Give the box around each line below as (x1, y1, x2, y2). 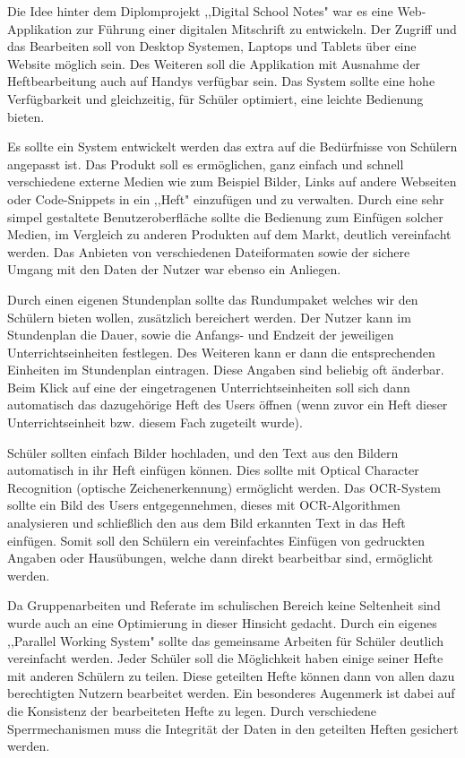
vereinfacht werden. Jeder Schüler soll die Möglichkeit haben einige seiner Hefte (7, 649, 443, 668)
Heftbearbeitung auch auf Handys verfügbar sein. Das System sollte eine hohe (7, 72, 435, 90)
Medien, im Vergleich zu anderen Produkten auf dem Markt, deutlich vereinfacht (7, 225, 452, 244)
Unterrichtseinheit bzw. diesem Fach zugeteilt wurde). (7, 413, 303, 432)
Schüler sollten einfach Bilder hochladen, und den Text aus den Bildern (7, 443, 399, 461)
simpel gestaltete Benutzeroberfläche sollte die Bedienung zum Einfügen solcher (7, 207, 443, 226)
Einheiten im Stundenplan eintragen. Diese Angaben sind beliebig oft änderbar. (7, 360, 444, 379)
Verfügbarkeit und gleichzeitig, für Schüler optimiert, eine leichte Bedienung (7, 89, 424, 108)
